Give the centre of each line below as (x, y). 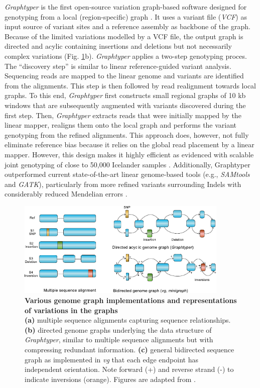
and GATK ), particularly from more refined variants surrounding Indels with (123, 184)
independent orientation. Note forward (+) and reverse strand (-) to (129, 369)
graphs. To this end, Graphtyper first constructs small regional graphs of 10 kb (125, 95)
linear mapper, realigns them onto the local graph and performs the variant (121, 125)
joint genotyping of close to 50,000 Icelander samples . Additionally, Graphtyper (127, 164)
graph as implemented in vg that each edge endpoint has (111, 359)
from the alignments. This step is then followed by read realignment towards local (131, 85)
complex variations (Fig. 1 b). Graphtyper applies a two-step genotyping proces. (126, 56)
